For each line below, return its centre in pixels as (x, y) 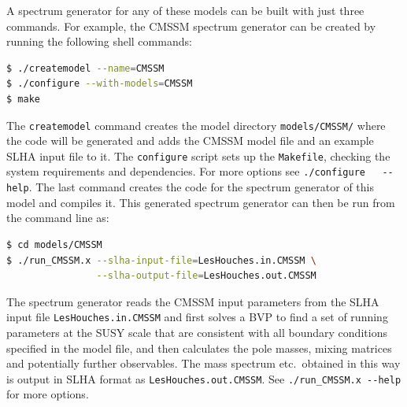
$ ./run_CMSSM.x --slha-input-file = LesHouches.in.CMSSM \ (161, 260)
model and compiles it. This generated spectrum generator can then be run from (201, 202)
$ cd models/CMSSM (54, 244)
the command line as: (58, 218)
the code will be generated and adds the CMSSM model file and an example (190, 141)
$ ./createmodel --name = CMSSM (85, 68)
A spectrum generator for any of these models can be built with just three (185, 10)
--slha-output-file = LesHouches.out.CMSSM (206, 276)
